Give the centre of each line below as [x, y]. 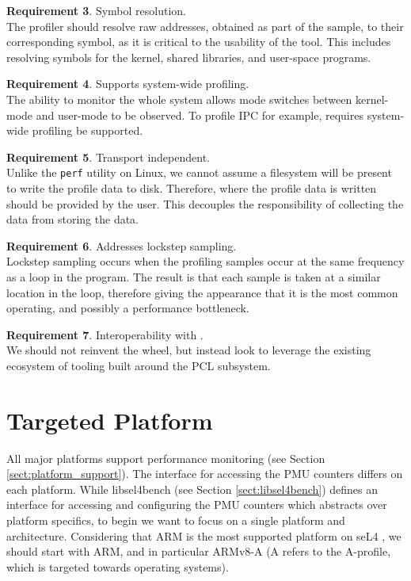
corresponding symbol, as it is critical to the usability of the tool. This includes [199, 42]
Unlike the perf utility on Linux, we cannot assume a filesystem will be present [199, 172]
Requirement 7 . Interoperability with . [105, 334]
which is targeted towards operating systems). [118, 566]
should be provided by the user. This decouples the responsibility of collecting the [205, 203]
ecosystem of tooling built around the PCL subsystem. [139, 365]
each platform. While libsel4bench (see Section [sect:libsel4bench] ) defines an [192, 489]
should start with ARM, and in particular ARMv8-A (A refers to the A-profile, [199, 551]
